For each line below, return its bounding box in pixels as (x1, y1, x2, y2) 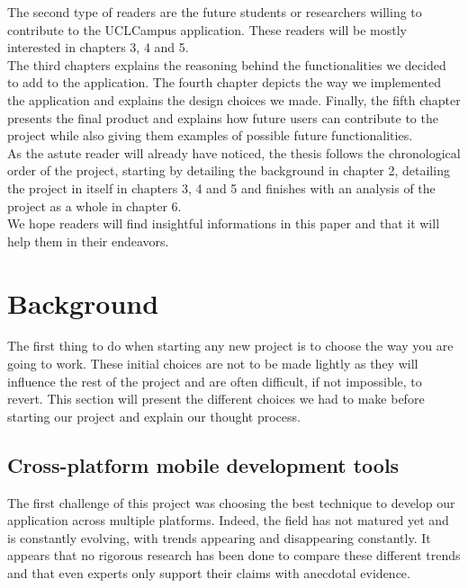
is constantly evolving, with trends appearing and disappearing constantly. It (7, 528, 431, 547)
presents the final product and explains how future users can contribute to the (7, 108, 438, 127)
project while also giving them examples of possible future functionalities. (7, 126, 413, 145)
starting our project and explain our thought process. (7, 406, 301, 425)
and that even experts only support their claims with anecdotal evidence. (7, 563, 410, 582)
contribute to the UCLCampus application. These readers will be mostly (7, 20, 407, 39)
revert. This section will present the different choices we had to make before (7, 389, 425, 408)
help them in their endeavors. (7, 231, 169, 250)
